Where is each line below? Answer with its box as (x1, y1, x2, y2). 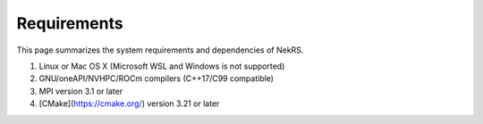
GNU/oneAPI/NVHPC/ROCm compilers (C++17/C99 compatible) (38, 73, 275, 84)
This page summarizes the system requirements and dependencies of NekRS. (16, 45, 304, 55)
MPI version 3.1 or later (38, 86, 123, 96)
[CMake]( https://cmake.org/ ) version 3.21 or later (38, 98, 220, 109)
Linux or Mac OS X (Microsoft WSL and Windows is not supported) (38, 61, 285, 71)
